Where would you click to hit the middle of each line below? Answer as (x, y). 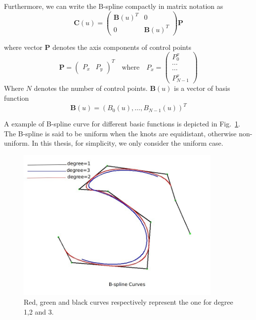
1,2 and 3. (39, 311)
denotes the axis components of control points (122, 47)
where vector (23, 47)
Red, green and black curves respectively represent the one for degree (128, 301)
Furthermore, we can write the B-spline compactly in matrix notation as (114, 6)
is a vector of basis (202, 88)
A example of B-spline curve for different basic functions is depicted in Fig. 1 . (122, 124)
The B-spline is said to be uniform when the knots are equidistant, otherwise (120, 133)
